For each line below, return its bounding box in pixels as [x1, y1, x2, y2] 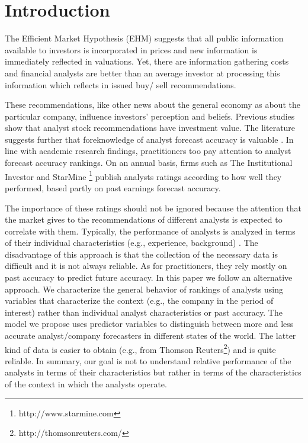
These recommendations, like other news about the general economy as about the [5, 98, 300, 111]
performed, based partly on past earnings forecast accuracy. [5, 181, 221, 194]
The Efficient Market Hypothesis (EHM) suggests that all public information [5, 32, 284, 44]
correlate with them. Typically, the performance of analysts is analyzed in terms [5, 224, 296, 237]
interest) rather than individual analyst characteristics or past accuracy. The [5, 306, 283, 318]
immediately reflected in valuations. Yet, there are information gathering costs [5, 55, 289, 68]
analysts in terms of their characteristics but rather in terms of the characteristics [5, 366, 301, 378]
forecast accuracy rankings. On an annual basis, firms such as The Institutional [5, 156, 293, 169]
